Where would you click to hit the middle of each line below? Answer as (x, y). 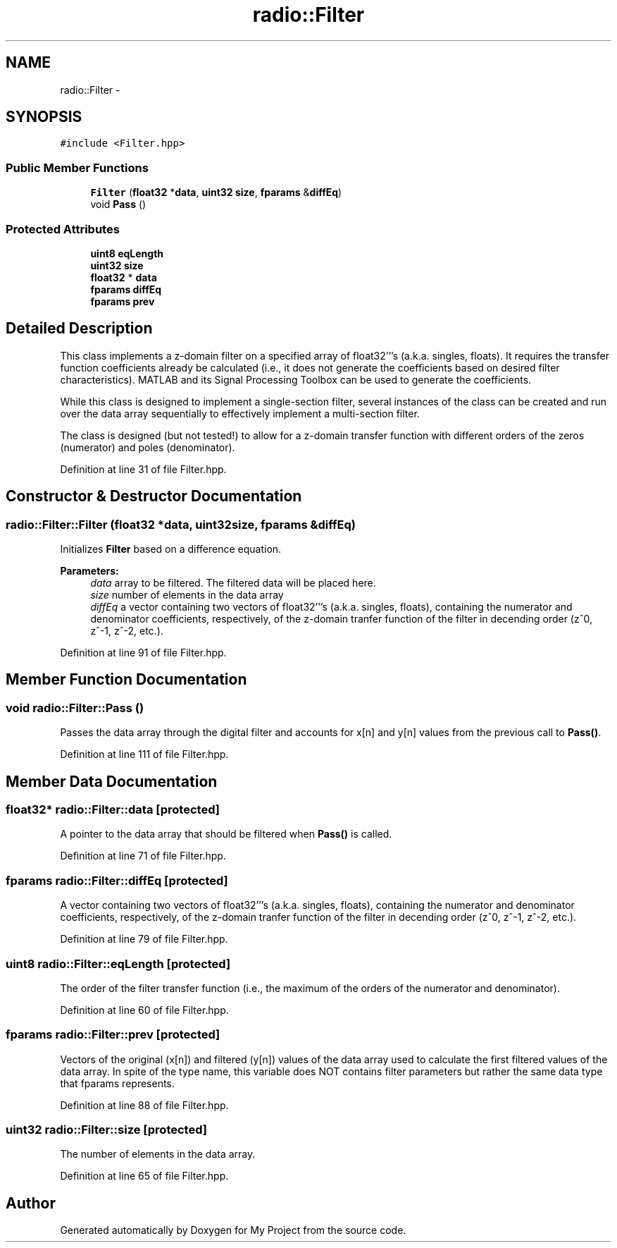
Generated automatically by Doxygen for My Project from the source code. (233, 1230)
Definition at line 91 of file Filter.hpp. (143, 653)
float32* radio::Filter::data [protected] (113, 810)
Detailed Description (79, 329)
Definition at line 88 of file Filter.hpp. (144, 1105)
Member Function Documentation (126, 680)
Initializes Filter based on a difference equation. (171, 549)
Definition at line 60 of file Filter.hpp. (144, 1010)
